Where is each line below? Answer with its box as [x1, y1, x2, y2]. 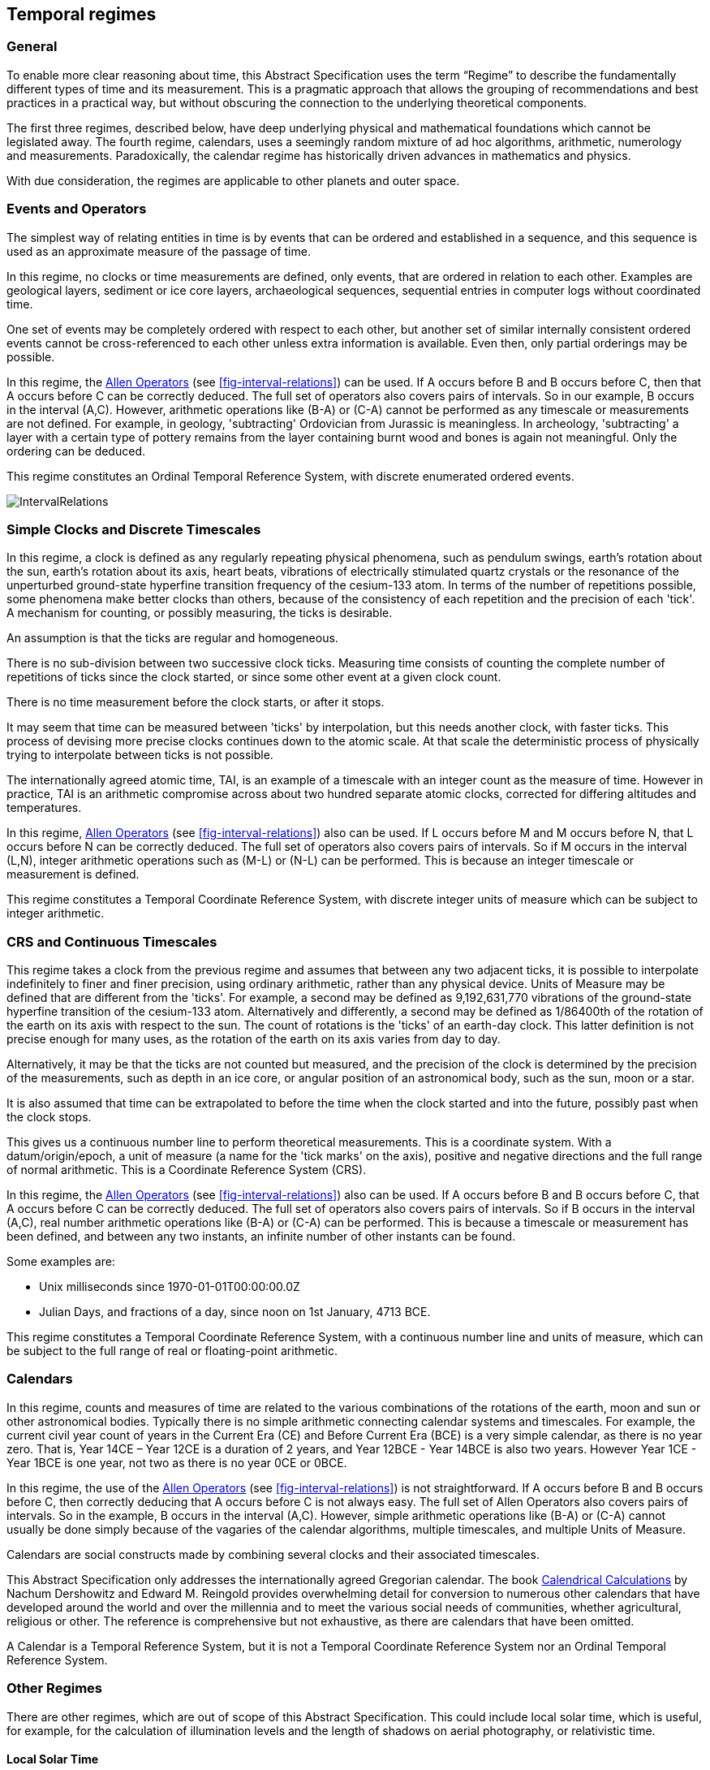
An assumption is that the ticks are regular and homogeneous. [6, 631, 338, 645]
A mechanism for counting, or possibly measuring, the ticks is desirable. [6, 606, 393, 620]
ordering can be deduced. [6, 443, 145, 458]
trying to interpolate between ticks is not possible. [6, 748, 273, 762]
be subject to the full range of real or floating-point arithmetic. [6, 1344, 338, 1358]
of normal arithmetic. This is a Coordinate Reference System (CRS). [6, 1163, 367, 1177]
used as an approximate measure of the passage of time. [6, 244, 311, 258]
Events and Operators [6, 201, 147, 218]
